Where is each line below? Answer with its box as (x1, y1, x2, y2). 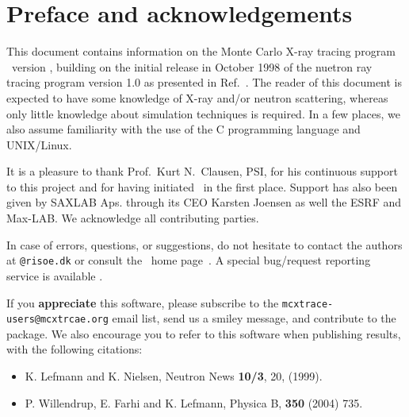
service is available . (6, 267, 103, 284)
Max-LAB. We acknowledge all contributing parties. (6, 210, 259, 226)
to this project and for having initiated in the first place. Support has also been (6, 178, 398, 195)
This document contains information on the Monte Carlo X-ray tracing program (6, 43, 396, 60)
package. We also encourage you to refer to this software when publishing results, (6, 325, 401, 342)
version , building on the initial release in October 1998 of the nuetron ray (11, 58, 373, 75)
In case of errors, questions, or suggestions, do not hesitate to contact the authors (6, 236, 403, 253)
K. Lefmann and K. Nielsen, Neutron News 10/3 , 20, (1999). (25, 368, 323, 384)
